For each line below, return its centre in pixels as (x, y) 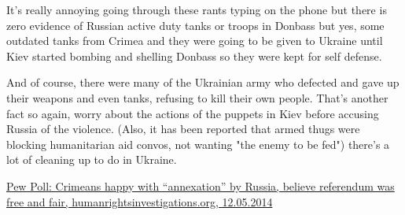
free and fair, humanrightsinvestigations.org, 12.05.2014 (140, 201)
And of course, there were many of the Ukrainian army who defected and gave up (203, 82)
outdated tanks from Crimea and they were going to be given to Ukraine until (195, 41)
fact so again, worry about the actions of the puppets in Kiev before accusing (193, 113)
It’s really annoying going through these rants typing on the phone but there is (197, 9)
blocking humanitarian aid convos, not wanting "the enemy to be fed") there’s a (198, 144)
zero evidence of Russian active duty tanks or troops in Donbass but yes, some (195, 25)
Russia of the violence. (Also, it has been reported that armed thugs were (183, 129)
